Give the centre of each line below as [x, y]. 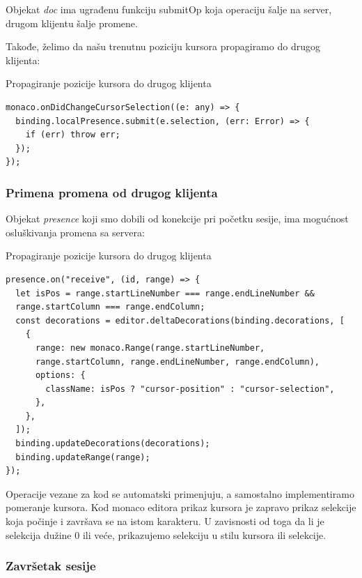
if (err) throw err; [73, 135]
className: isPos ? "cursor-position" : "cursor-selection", [190, 389]
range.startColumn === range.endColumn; [110, 307]
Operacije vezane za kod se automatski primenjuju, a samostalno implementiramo [180, 493]
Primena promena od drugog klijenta [112, 192]
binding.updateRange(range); [83, 457]
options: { [60, 375]
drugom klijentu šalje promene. [72, 23]
